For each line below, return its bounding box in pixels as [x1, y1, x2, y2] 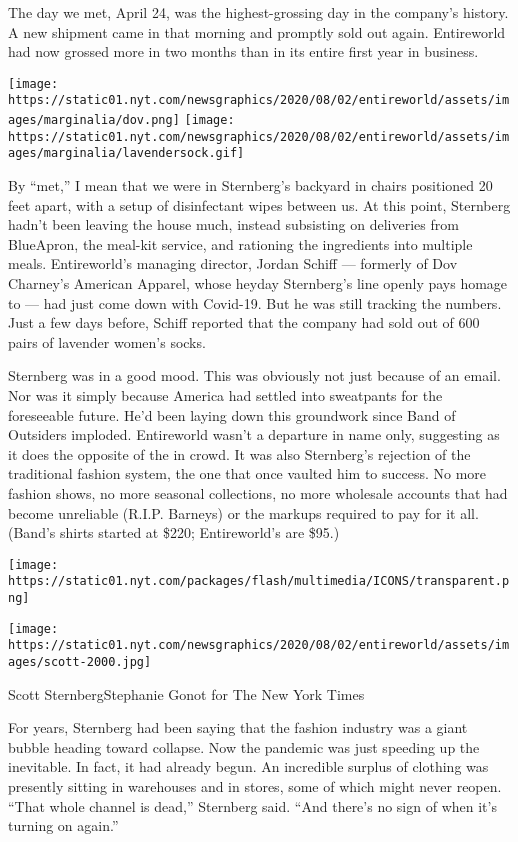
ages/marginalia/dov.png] [8, 113, 180, 128]
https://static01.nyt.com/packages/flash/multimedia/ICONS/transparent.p [8, 574, 510, 589]
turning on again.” [8, 815, 119, 836]
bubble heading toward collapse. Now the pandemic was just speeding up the [8, 736, 480, 757]
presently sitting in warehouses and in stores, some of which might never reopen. [8, 776, 502, 797]
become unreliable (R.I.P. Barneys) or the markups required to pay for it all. [8, 502, 479, 523]
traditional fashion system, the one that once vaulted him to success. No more [8, 463, 487, 484]
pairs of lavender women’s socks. [8, 331, 206, 352]
